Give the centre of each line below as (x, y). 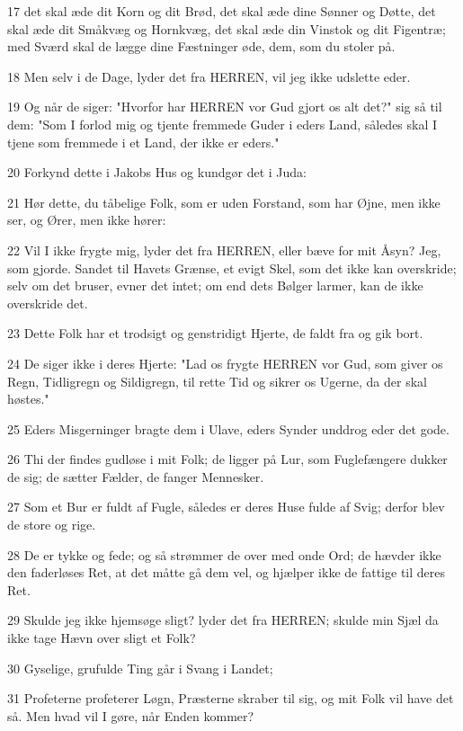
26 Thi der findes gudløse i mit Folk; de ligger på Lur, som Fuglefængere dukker (227, 459)
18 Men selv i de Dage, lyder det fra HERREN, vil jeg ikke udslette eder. (209, 76)
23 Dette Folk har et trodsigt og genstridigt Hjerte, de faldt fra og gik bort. (215, 333)
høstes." (28, 399)
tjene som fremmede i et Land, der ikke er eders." (143, 142)
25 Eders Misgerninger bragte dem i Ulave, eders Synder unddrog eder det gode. (228, 428)
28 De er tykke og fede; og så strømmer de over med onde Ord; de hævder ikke (224, 554)
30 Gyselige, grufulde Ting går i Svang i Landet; (140, 668)
